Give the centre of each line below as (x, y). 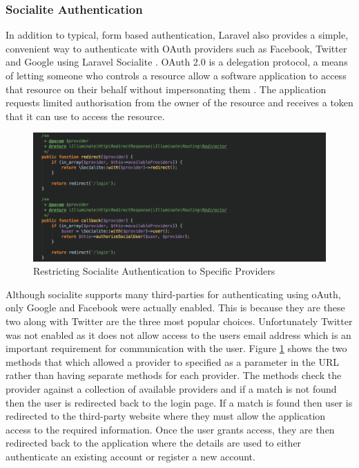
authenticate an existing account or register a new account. (130, 457)
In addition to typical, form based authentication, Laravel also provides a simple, (177, 35)
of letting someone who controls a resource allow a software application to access (176, 75)
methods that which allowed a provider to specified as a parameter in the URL (172, 361)
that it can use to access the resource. (85, 116)
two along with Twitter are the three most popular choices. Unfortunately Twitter (179, 321)
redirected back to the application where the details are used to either (154, 443)
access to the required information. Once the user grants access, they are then (170, 429)
